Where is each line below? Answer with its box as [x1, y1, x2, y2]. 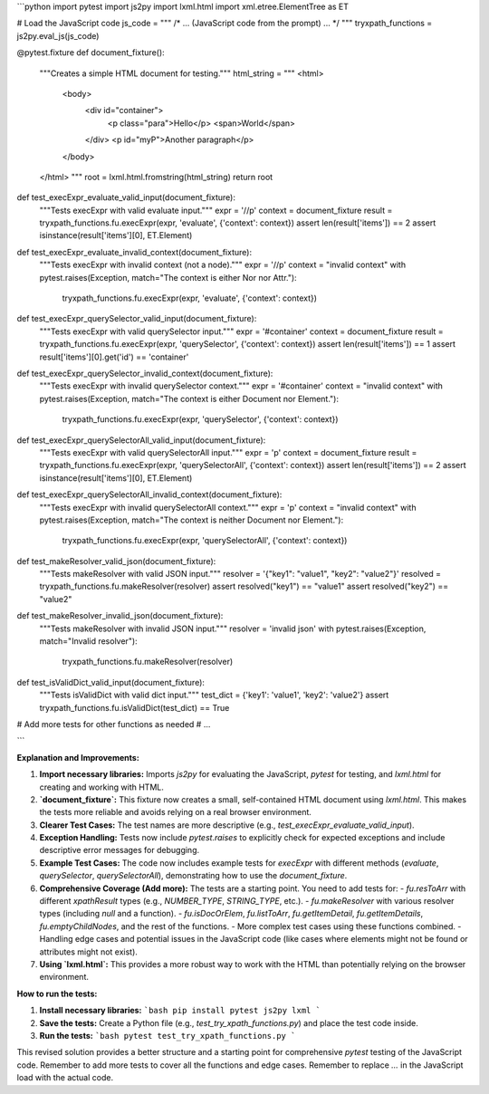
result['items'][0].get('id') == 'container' [39, 351, 189, 362]
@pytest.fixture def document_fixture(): [16, 47, 165, 58]
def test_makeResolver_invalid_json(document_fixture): [16, 610, 224, 621]
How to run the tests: [16, 988, 98, 999]
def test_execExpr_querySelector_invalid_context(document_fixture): [16, 368, 273, 379]
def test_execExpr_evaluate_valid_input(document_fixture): [16, 192, 235, 203]
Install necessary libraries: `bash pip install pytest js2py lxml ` [39, 1005, 321, 1016]
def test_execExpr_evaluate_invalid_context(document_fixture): [16, 246, 253, 257]
